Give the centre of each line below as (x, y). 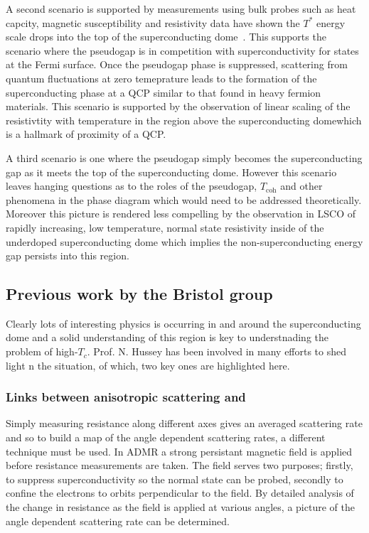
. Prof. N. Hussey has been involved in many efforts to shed (217, 351)
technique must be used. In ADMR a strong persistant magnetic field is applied (179, 451)
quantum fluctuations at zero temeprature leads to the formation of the (161, 78)
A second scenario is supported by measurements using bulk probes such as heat (181, 9)
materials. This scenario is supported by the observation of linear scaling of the (178, 106)
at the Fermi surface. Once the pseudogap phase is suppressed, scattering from (177, 64)
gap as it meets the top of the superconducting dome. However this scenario (171, 172)
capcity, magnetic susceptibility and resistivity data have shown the (153, 22)
